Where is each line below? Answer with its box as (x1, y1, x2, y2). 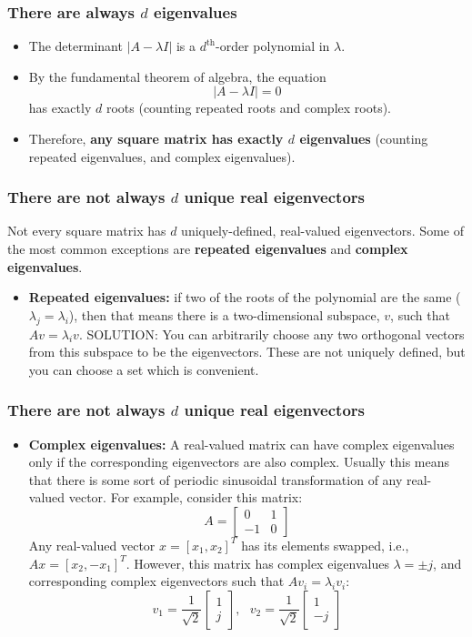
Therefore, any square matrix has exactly (28, 129, 284, 147)
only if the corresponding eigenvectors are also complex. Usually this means (28, 452, 450, 471)
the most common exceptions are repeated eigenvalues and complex (7, 239, 408, 258)
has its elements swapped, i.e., (241, 535, 409, 554)
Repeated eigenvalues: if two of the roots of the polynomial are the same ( (28, 288, 461, 307)
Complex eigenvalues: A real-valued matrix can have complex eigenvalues (28, 434, 455, 453)
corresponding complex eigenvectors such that (28, 571, 285, 591)
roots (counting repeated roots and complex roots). (105, 98, 391, 117)
